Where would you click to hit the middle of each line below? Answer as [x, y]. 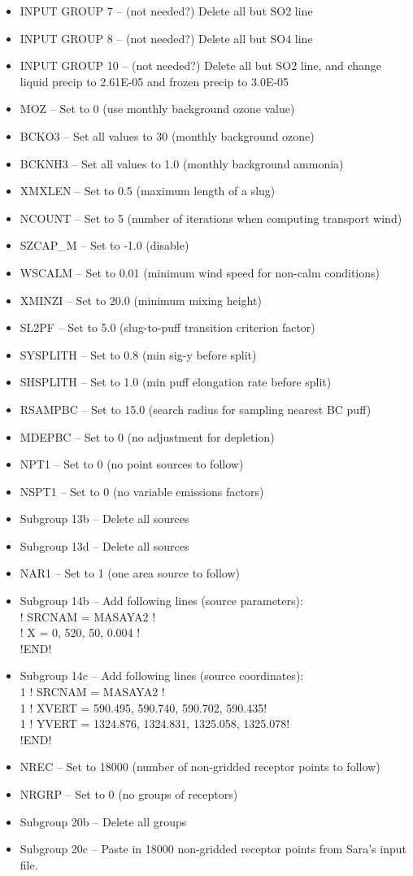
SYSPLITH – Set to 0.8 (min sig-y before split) [138, 354]
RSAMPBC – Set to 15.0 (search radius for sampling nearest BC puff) [196, 409]
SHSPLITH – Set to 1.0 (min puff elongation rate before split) [176, 382]
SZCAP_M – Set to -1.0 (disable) [104, 245]
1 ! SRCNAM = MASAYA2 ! [92, 692]
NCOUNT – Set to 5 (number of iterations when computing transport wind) [211, 218]
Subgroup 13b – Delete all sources [104, 519]
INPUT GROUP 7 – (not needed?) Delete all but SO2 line [166, 11]
